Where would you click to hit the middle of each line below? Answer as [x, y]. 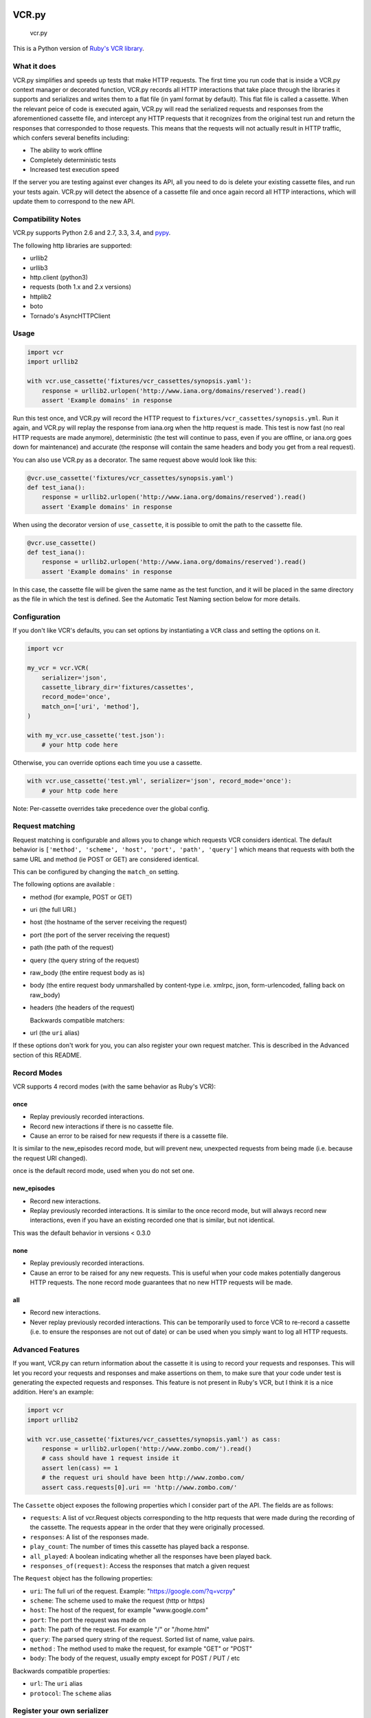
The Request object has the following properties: [83, 1578]
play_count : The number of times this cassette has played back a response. [140, 1547]
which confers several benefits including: [71, 137]
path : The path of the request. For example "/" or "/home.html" [120, 1629]
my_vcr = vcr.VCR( [58, 668]
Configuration [37, 616]
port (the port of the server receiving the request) [100, 935]
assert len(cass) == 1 [80, 1468]
